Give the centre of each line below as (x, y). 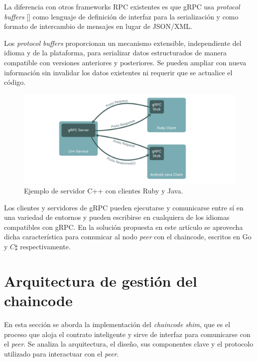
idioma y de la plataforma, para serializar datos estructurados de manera (116, 53)
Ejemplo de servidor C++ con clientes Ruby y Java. (104, 191)
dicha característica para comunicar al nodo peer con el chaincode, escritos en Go (128, 237)
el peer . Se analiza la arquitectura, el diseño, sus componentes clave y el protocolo (129, 344)
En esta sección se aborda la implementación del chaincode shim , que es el (117, 324)
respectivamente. (45, 247)
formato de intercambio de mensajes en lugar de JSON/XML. (98, 26)
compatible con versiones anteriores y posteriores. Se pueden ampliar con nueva (125, 62)
